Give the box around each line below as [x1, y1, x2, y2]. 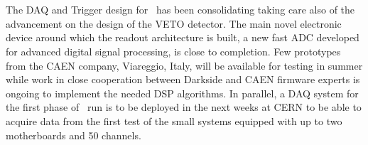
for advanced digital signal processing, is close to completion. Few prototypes [6, 43, 341, 58]
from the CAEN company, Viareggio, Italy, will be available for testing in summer [6, 58, 363, 72]
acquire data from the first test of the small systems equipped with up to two [6, 113, 342, 128]
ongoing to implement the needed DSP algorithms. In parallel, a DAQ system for [6, 85, 359, 100]
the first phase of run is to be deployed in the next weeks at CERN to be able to [6, 100, 362, 114]
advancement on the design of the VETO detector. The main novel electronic [6, 16, 342, 31]
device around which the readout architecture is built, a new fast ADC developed [6, 30, 359, 45]
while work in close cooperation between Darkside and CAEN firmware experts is [6, 72, 360, 87]
